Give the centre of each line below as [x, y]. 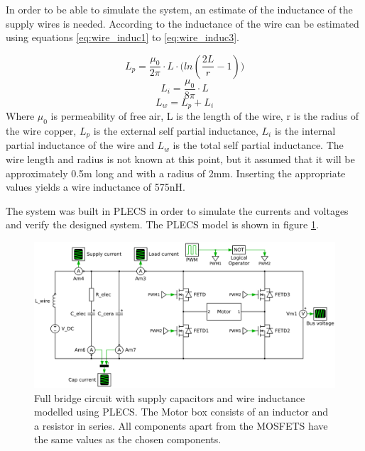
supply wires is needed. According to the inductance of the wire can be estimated [182, 23]
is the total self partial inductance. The [258, 145]
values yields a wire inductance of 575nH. [96, 187]
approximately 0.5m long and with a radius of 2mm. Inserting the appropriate [176, 173]
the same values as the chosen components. [128, 439]
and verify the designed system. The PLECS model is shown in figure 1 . [162, 224]
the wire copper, [41, 130]
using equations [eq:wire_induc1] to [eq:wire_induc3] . [122, 37]
